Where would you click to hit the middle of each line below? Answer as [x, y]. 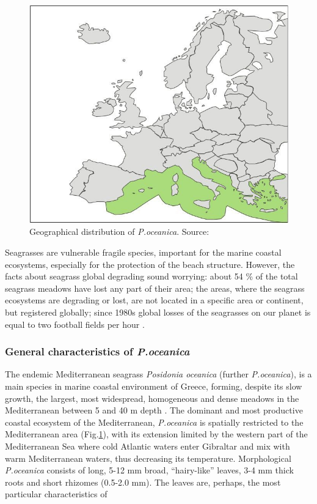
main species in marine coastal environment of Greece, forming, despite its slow [154, 386]
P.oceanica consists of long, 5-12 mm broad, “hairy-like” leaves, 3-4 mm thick [149, 470]
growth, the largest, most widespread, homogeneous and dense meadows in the [152, 398]
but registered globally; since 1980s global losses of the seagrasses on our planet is [158, 312]
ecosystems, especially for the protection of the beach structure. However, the [150, 264]
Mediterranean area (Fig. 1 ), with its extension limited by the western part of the [156, 434]
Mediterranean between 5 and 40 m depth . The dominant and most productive [154, 410]
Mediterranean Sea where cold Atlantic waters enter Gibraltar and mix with [148, 446]
